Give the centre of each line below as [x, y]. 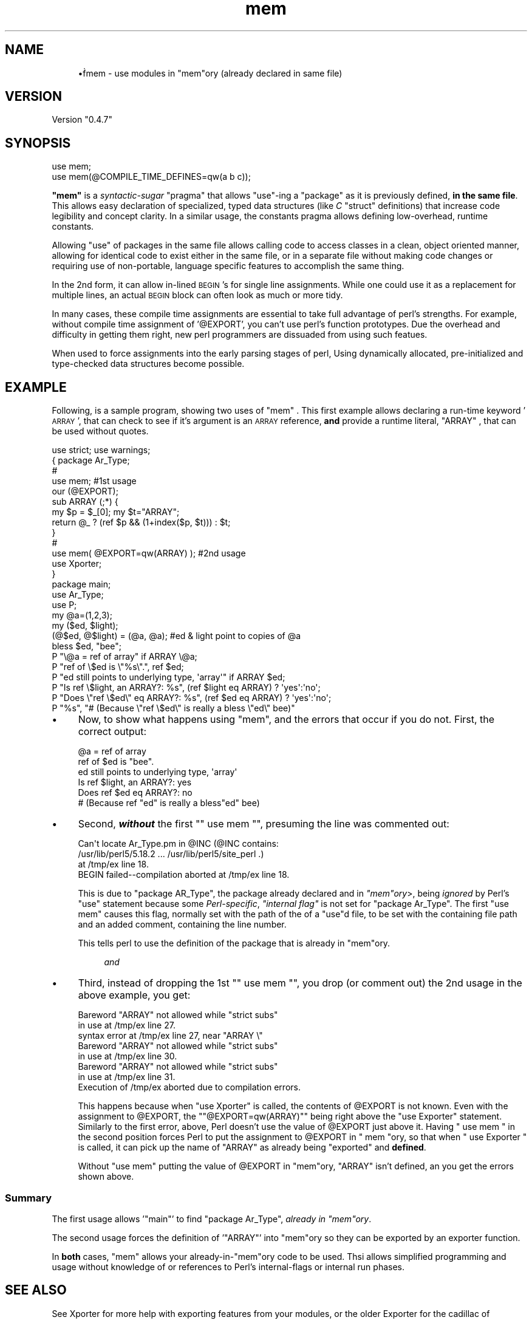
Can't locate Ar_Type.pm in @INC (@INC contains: [178, 844]
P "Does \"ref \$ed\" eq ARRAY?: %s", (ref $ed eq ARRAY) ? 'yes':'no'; [192, 698]
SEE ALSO [36, 1290]
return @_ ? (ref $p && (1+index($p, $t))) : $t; [141, 522]
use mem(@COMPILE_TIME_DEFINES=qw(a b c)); [151, 177]
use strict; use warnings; [101, 450]
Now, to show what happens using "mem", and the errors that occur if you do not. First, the [286, 720]
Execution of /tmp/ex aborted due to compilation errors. [189, 1087]
